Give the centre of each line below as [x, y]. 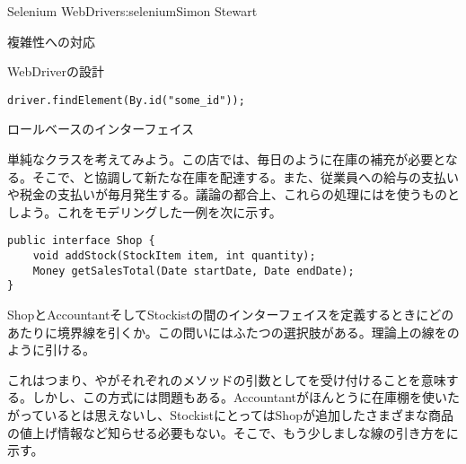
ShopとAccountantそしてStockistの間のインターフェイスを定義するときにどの [231, 315]
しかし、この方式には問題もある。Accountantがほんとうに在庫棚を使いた [246, 397]
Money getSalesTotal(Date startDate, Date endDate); [193, 271]
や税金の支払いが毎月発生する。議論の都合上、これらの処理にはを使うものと [233, 194]
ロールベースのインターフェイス [101, 129]
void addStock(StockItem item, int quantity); [174, 256]
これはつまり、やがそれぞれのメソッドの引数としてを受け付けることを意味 [227, 379]
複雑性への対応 [51, 41]
